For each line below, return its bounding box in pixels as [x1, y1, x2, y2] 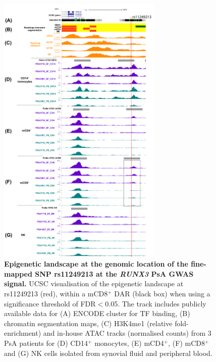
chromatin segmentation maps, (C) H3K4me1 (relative [4, 318, 173, 328]
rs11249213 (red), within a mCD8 [4, 288, 108, 299]
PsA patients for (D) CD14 [4, 338, 88, 348]
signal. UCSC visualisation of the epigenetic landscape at [4, 278, 184, 289]
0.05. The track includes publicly [105, 298, 206, 308]
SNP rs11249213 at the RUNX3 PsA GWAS [35, 268, 194, 279]
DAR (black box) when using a [114, 288, 210, 299]
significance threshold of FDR [4, 298, 96, 308]
